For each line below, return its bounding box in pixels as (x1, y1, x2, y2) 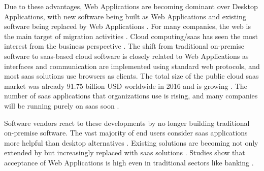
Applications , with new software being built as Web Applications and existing (4, 11, 246, 21)
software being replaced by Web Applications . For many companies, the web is (4, 21, 251, 31)
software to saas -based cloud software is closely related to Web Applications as (4, 50, 249, 61)
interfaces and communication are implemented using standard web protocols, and (4, 60, 260, 71)
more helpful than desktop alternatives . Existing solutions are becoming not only (4, 137, 258, 148)
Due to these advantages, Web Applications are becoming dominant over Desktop (4, 1, 258, 11)
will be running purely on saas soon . (4, 100, 119, 111)
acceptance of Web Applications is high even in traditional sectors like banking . (4, 157, 254, 167)
